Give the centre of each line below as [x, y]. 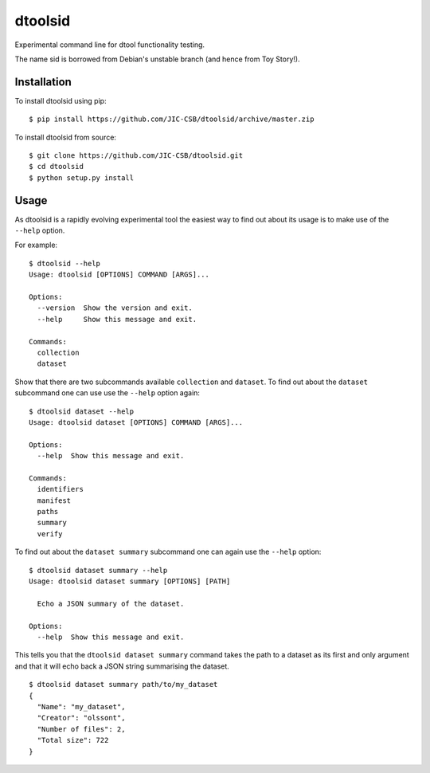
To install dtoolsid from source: [66, 137]
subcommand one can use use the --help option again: [107, 393]
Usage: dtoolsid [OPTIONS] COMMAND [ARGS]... [119, 275]
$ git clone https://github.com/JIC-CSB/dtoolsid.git [136, 156]
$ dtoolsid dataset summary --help [98, 570]
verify [50, 534]
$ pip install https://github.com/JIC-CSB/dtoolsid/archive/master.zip [172, 119]
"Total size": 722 [73, 740]
